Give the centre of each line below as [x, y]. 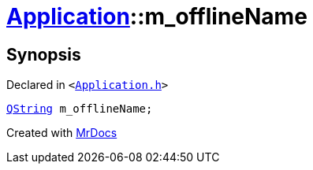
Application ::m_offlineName [157, 17]
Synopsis [44, 54]
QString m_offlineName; [80, 109]
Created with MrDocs [62, 133]
